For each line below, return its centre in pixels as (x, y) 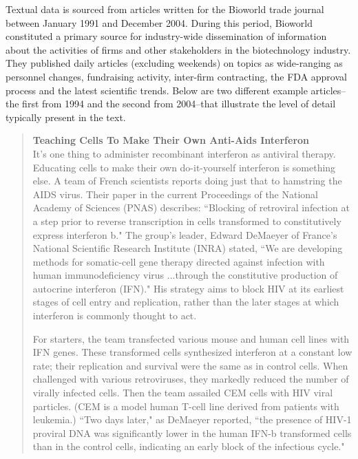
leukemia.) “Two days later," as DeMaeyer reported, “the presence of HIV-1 (192, 419)
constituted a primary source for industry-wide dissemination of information (166, 36)
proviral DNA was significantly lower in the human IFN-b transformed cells (192, 433)
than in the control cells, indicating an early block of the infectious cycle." (189, 446)
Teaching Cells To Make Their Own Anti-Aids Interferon (171, 140)
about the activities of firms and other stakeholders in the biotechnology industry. (178, 49)
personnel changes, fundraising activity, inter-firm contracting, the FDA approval (176, 76)
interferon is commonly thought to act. (115, 316)
